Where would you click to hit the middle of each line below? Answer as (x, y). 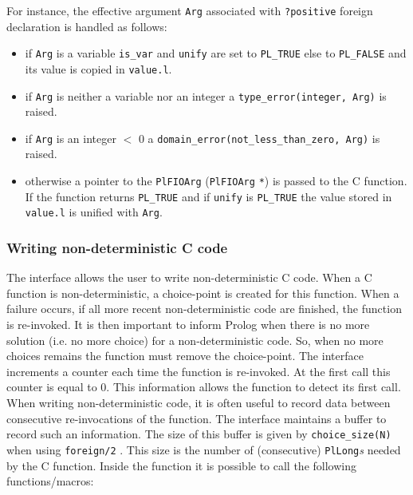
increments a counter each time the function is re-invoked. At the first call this (199, 371)
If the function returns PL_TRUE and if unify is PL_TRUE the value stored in (208, 196)
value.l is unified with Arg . (94, 212)
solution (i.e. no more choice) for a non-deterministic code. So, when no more (195, 340)
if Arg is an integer (71, 138)
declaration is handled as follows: (87, 26)
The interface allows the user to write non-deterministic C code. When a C (189, 277)
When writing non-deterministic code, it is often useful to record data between (199, 402)
